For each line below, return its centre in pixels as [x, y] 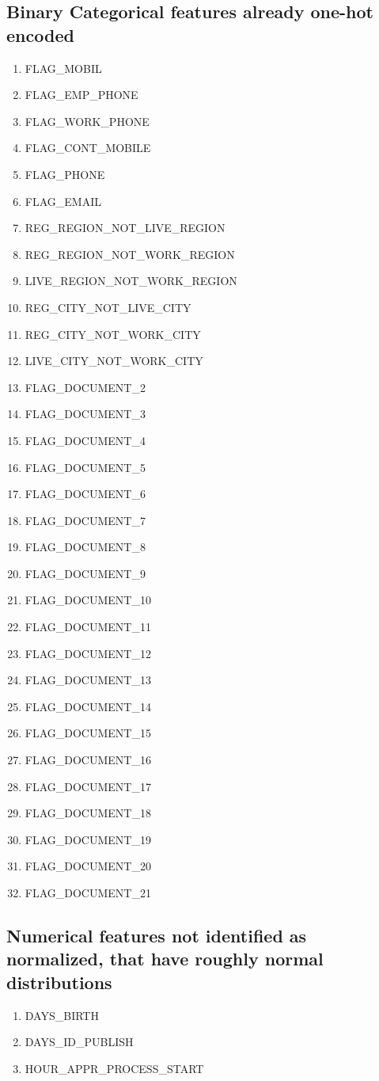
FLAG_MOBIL [63, 68]
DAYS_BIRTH [62, 1015]
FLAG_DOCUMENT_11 [88, 627]
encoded [40, 34]
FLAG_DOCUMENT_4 [85, 440]
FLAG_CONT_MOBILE [88, 148]
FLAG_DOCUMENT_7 [85, 520]
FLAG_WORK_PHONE [87, 121]
